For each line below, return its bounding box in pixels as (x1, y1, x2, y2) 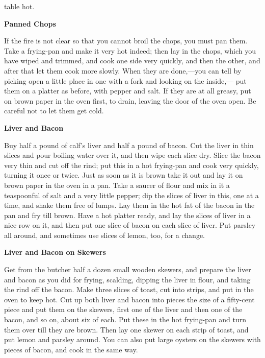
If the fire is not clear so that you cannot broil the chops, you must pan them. (4, 35, 248, 46)
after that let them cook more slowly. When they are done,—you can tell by (4, 65, 242, 76)
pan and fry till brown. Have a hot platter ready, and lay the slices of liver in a (4, 209, 251, 220)
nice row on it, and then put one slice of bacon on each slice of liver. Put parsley (4, 220, 256, 230)
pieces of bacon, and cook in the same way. (4, 344, 138, 354)
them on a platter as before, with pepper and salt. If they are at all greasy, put (4, 85, 251, 96)
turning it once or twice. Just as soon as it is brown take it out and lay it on (4, 170, 243, 180)
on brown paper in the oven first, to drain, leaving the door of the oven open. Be (4, 95, 256, 106)
